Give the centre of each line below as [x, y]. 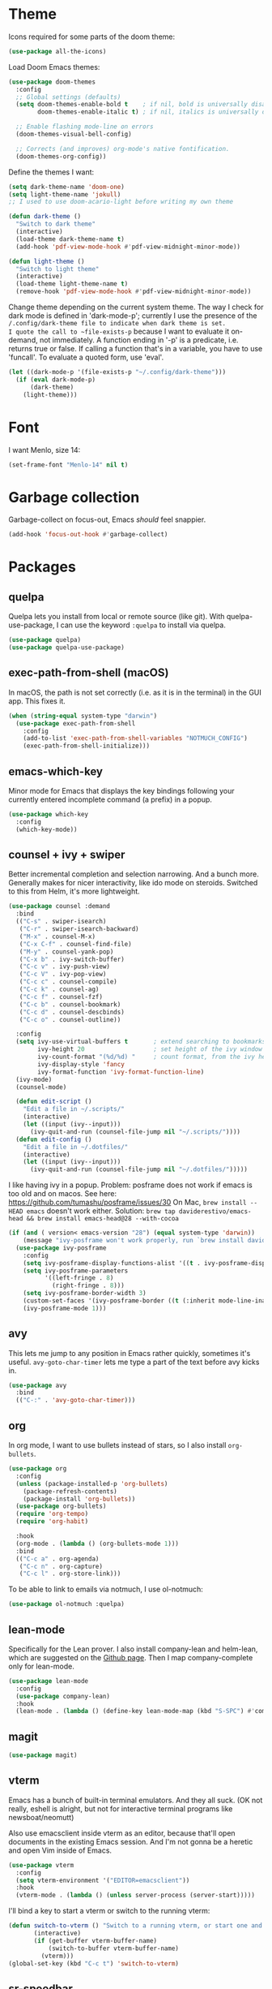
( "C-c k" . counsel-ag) [59, 989]
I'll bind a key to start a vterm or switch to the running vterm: [109, 1911]
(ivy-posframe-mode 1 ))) [65, 1308]
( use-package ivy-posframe [61, 1248]
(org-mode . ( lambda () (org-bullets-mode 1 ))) [98, 1543]
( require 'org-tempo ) [52, 1514]
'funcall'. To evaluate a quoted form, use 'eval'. [86, 357]
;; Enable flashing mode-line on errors [85, 127]
